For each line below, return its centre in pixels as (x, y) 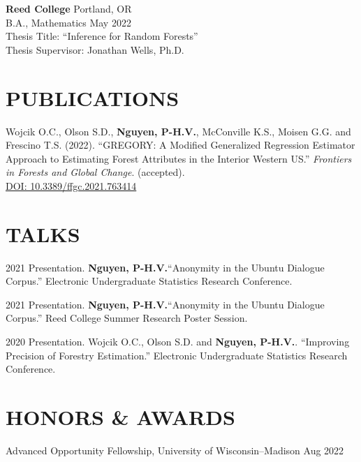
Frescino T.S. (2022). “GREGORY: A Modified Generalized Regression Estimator (180, 145)
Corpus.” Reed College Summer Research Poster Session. (127, 318)
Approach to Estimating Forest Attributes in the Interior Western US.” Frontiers (179, 158)
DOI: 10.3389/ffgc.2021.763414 (71, 185)
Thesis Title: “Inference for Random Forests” (102, 36)
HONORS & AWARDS (120, 416)
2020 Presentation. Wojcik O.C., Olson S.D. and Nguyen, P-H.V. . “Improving (178, 341)
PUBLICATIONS (93, 97)
